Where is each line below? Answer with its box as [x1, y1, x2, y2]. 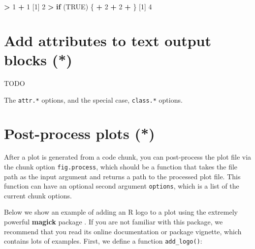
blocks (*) [4, 49, 72, 69]
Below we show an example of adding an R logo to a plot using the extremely [4, 207, 238, 217]
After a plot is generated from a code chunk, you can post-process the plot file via [4, 152, 252, 162]
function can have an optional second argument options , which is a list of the [4, 181, 239, 191]
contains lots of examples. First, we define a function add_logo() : [4, 236, 202, 246]
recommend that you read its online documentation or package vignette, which [4, 226, 242, 236]
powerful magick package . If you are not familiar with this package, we [4, 216, 223, 226]
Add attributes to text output [4, 30, 211, 50]
